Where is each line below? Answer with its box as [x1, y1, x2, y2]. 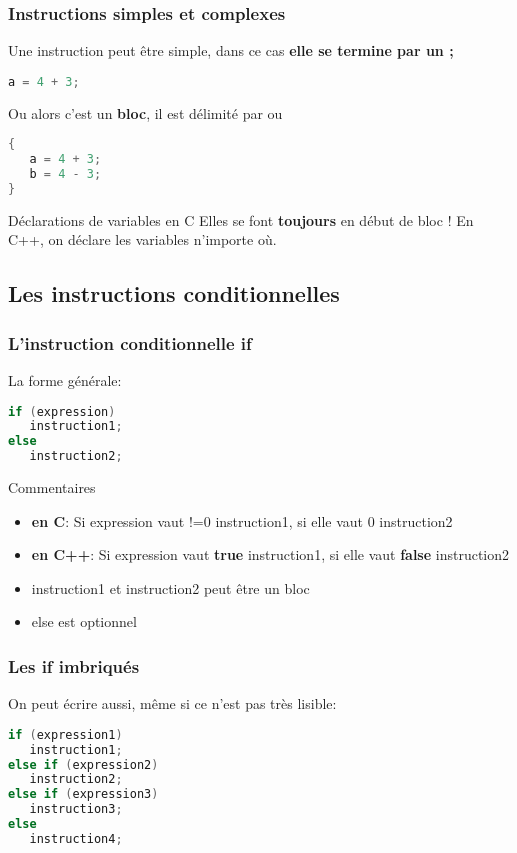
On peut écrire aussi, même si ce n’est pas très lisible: [8, 693, 337, 714]
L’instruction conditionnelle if [8, 330, 252, 355]
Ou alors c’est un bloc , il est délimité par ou [8, 102, 283, 123]
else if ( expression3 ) [8, 787, 159, 802]
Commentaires [8, 477, 96, 498]
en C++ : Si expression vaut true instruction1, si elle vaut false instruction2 [31, 544, 510, 565]
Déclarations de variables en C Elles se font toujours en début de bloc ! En [8, 209, 474, 230]
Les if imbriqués [8, 653, 140, 678]
